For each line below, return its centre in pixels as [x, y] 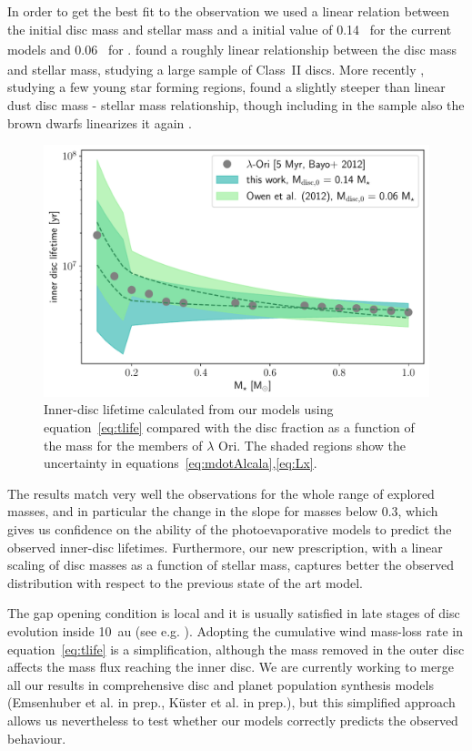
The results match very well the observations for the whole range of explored [221, 493]
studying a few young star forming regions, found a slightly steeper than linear [226, 87]
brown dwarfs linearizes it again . [100, 122]
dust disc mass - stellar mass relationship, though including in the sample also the [236, 105]
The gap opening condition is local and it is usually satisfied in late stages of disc [234, 613]
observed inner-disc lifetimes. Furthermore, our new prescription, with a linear [225, 547]
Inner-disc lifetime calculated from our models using [189, 409]
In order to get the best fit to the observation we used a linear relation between [229, 11]
